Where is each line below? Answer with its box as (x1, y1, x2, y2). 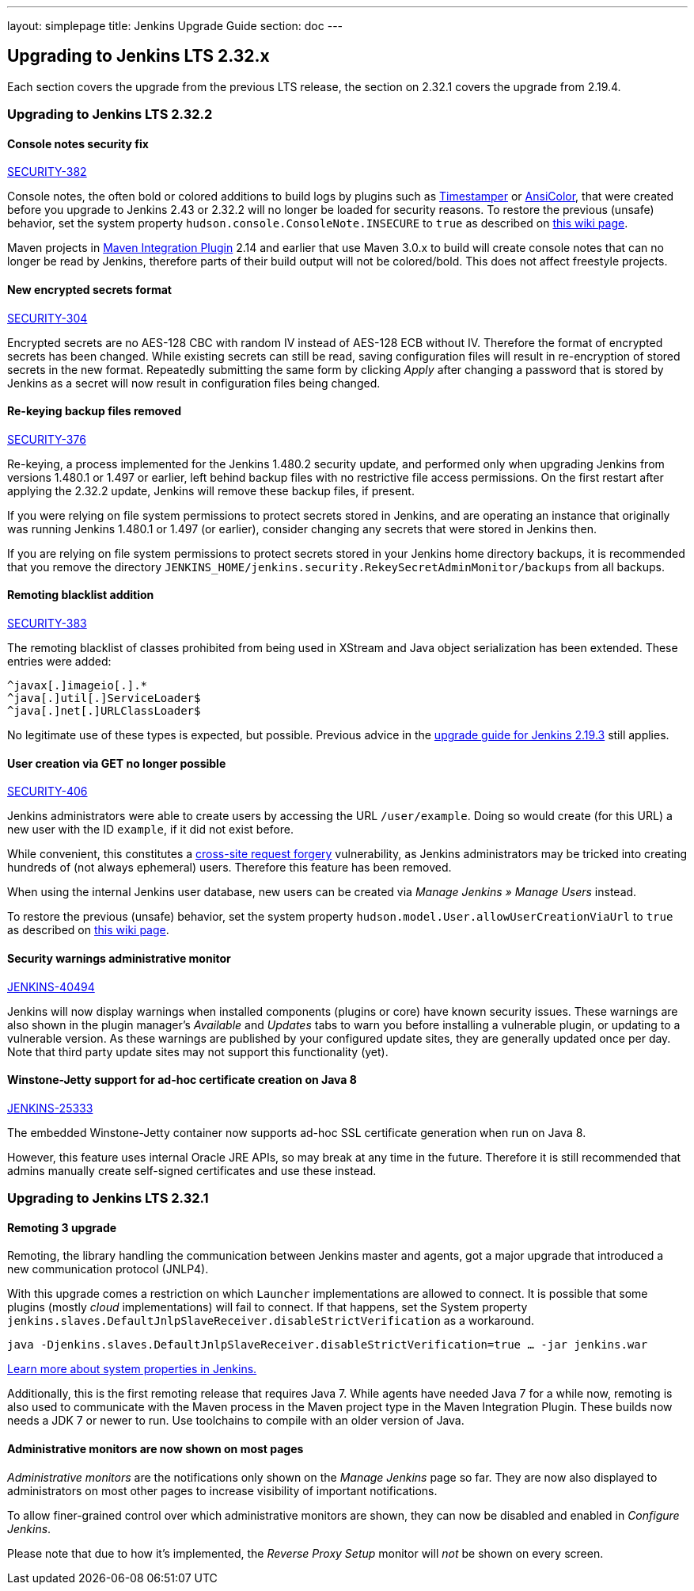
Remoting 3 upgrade (7, 1220, 117, 1234)
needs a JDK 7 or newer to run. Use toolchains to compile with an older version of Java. (7, 1414, 465, 1428)
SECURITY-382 (7, 165, 87, 179)
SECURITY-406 (7, 784, 88, 799)
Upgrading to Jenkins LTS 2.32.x (7, 46, 270, 67)
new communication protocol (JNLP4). (7, 1262, 209, 1276)
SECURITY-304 (7, 311, 88, 325)
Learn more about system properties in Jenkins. (7, 1362, 257, 1376)
